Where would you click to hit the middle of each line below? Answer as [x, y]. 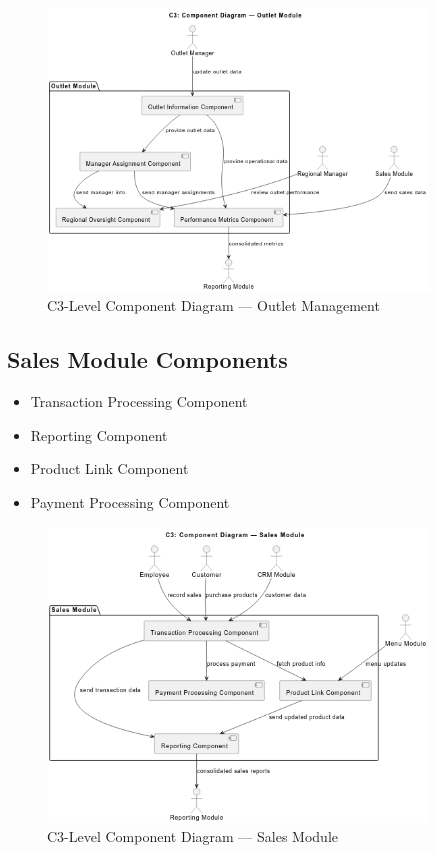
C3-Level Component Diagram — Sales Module [192, 836]
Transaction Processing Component [139, 401]
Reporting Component [99, 434]
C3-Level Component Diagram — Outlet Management [213, 305]
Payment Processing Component [130, 502]
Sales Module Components [147, 359]
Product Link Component [109, 468]
